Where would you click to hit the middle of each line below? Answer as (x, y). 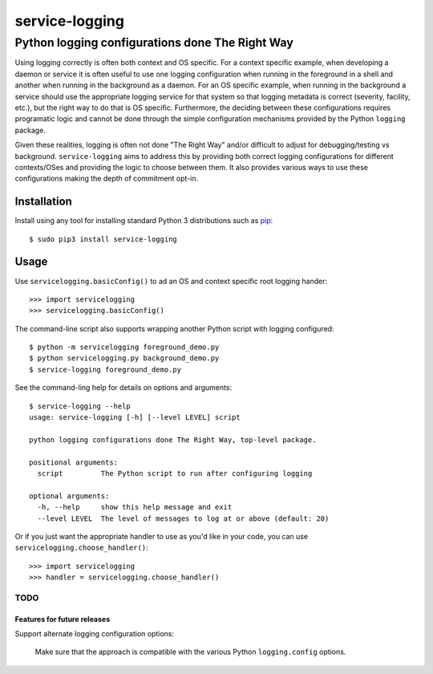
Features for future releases (63, 619)
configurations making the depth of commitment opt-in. (107, 179)
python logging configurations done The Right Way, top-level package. (173, 440)
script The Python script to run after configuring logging (175, 473)
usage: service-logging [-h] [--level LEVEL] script (135, 418)
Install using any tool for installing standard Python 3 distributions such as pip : (144, 221)
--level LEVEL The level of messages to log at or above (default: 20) (183, 518)
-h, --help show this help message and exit (135, 507)
